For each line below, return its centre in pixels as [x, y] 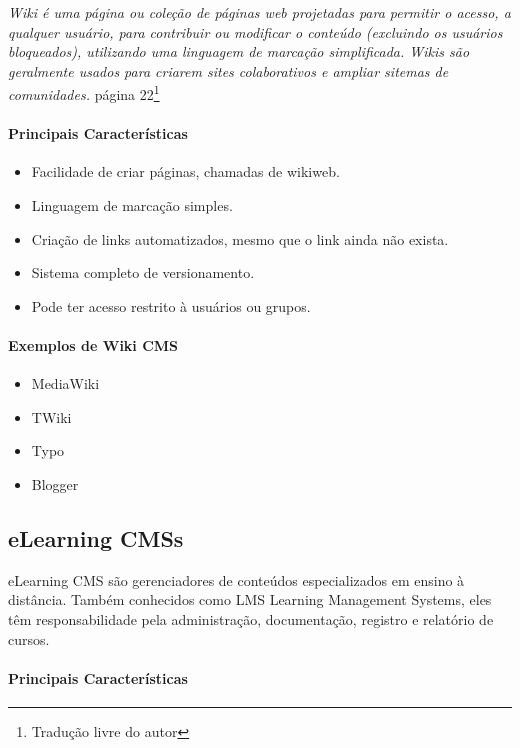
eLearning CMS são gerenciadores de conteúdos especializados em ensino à [236, 579]
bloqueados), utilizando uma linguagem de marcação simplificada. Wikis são [239, 51]
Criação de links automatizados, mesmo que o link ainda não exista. [240, 238]
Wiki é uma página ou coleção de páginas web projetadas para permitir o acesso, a [259, 12]
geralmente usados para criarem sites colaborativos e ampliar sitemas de [228, 70]
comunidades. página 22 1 [84, 93]
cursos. [29, 638]
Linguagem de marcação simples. [132, 205]
